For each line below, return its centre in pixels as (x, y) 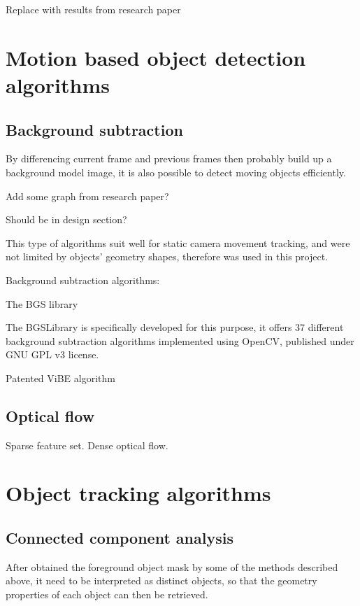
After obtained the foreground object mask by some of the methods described (172, 566)
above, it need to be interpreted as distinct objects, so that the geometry (161, 580)
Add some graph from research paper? (87, 196)
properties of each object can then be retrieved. (107, 594)
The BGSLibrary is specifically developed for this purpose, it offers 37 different (175, 327)
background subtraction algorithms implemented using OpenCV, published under (180, 340)
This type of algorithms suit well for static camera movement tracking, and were (178, 242)
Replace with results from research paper (93, 9)
